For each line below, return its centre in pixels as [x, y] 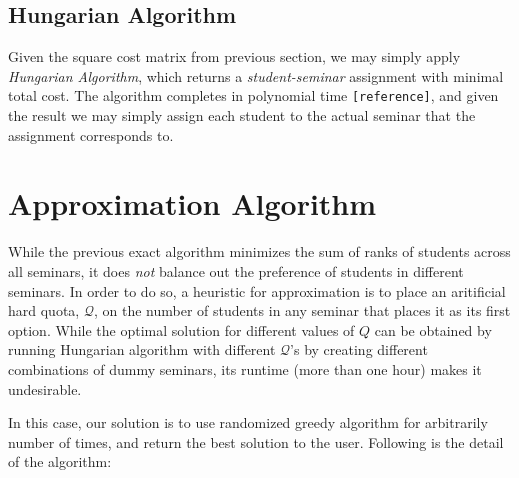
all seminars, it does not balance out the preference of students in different [236, 270]
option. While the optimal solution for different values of [181, 329]
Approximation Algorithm [192, 203]
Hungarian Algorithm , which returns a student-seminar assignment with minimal [256, 75]
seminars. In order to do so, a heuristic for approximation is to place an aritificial [257, 290]
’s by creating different [359, 349]
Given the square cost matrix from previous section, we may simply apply [234, 56]
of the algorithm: [60, 461]
